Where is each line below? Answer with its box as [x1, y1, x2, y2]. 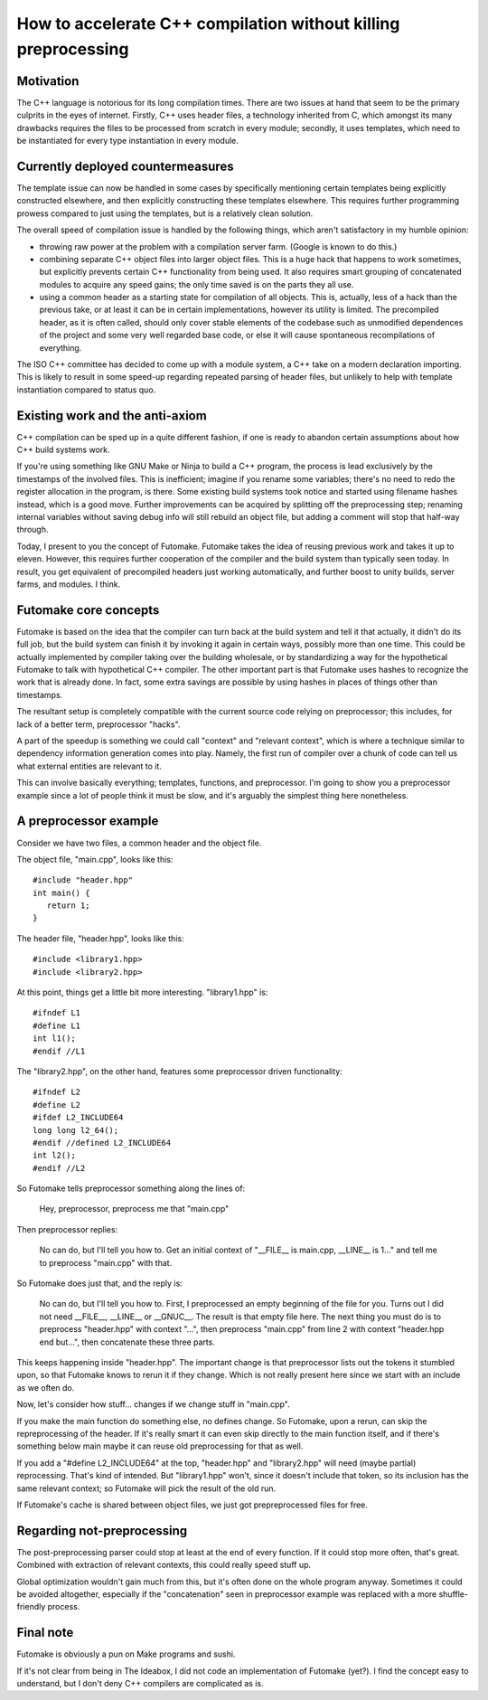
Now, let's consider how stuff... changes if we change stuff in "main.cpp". [16, 1399, 290, 1410]
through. [16, 524, 49, 535]
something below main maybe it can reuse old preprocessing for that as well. [16, 1440, 304, 1451]
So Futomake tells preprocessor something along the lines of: [16, 1183, 246, 1194]
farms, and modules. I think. [16, 579, 121, 590]
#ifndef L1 [33, 1008, 81, 1018]
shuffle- [438, 1588, 469, 1600]
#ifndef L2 [33, 1087, 81, 1098]
